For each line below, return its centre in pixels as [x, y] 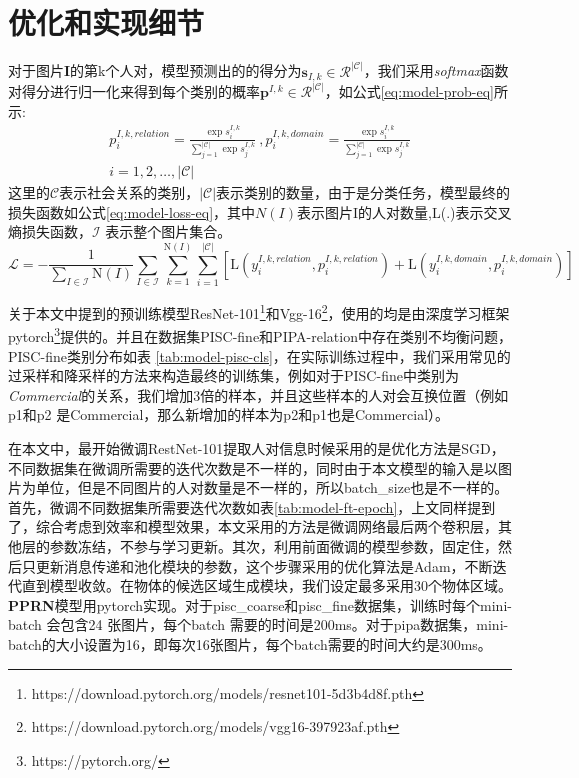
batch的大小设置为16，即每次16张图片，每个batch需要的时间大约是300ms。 [250, 643]
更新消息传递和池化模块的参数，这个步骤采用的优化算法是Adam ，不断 [264, 565]
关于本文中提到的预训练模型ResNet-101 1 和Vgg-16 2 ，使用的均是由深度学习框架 [259, 311]
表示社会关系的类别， [129, 192]
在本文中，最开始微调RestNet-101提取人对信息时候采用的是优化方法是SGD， [256, 448]
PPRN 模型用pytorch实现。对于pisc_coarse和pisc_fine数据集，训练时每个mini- [260, 604]
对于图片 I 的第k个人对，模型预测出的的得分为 [155, 70]
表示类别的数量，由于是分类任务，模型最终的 [363, 192]
